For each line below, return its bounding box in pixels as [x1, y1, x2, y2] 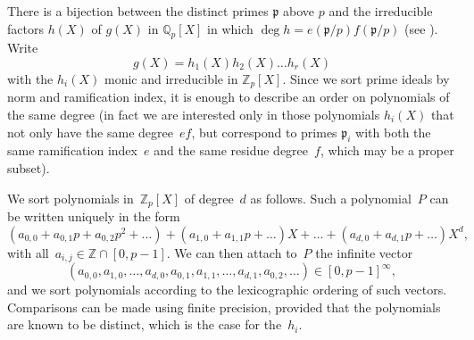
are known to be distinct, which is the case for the [7, 315, 282, 334]
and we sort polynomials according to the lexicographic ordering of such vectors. [7, 280, 447, 299]
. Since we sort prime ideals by [282, 69, 450, 87]
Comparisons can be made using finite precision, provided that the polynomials [7, 297, 441, 316]
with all [7, 243, 49, 261]
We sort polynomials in [7, 188, 134, 207]
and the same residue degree [154, 141, 309, 160]
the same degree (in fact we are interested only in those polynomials [7, 105, 380, 124]
